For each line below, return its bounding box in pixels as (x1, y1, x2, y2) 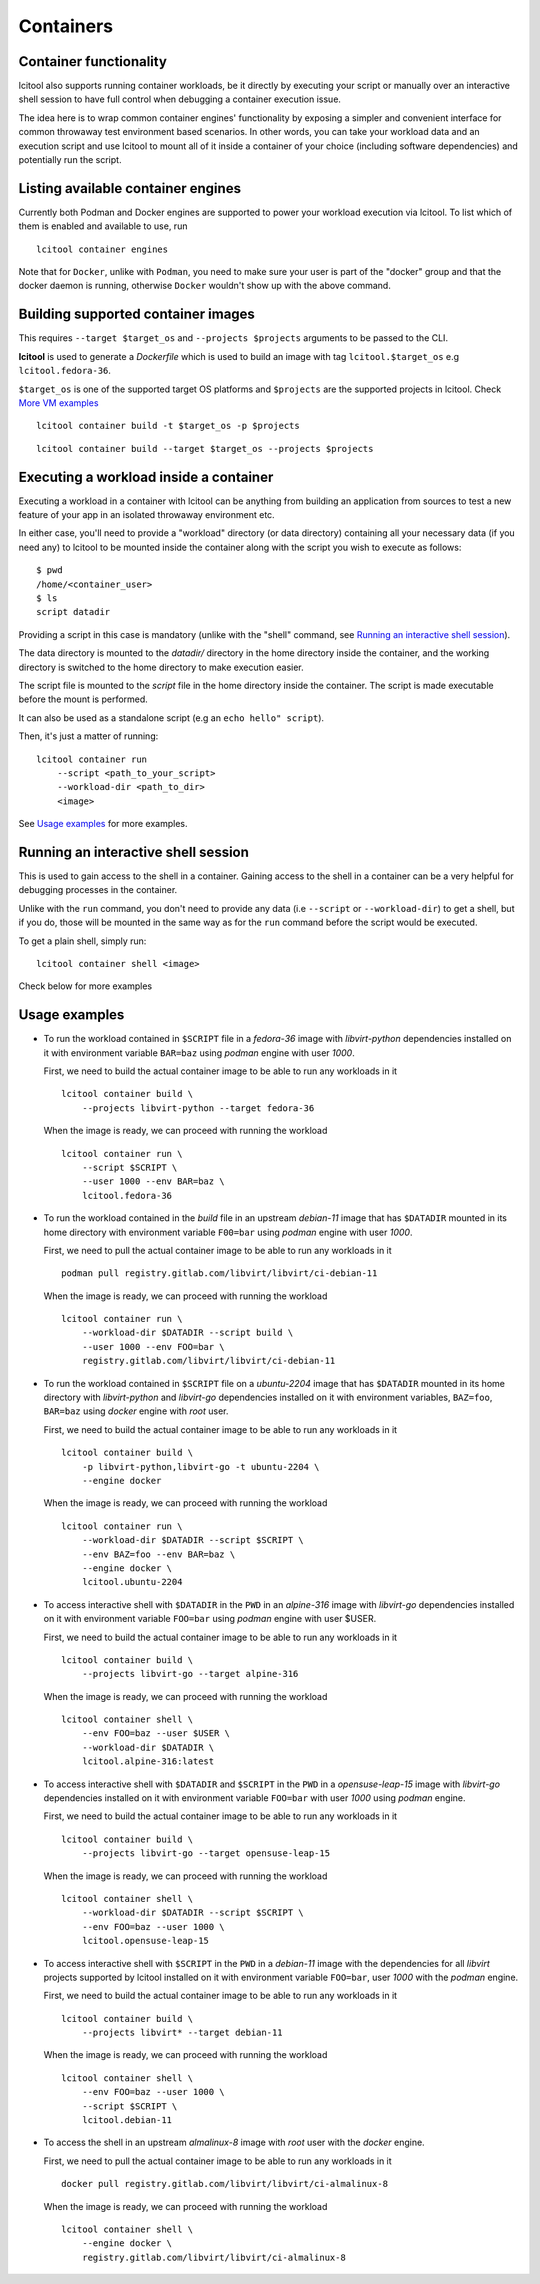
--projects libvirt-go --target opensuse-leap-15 (81, 1848, 330, 1859)
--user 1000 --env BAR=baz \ (81, 1176, 225, 1187)
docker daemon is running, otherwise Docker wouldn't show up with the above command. (18, 280, 392, 292)
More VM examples (18, 396, 99, 409)
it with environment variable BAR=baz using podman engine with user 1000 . (43, 1046, 355, 1059)
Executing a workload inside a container (18, 468, 274, 485)
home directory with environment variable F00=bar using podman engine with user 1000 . (43, 1226, 413, 1238)
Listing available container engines (18, 180, 242, 197)
